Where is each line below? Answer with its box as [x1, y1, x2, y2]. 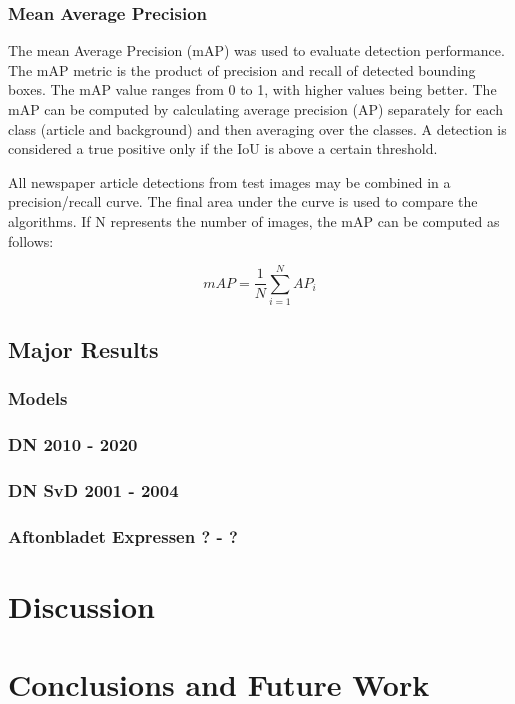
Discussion [8, 585, 155, 626]
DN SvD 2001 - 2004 [8, 477, 179, 502]
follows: [8, 230, 54, 251]
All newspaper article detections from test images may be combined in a [8, 171, 451, 192]
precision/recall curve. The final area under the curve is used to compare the [8, 191, 478, 212]
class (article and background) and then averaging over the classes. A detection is [8, 118, 507, 139]
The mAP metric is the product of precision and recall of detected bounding [8, 59, 476, 80]
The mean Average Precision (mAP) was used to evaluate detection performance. [8, 40, 505, 61]
